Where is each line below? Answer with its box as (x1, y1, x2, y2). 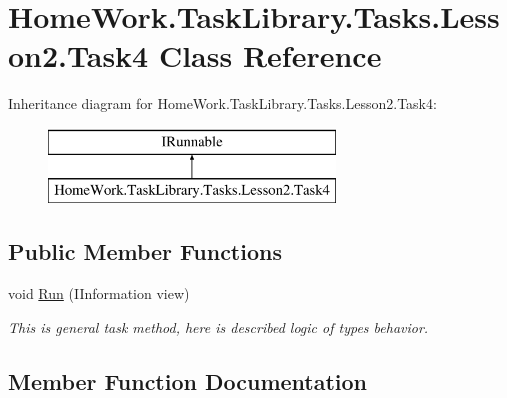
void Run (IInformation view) (8, 283, 190, 304)
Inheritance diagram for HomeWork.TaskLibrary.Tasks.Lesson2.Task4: (8, 93, 437, 114)
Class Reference (158, 35, 382, 76)
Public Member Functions (8, 236, 282, 267)
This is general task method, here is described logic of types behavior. (8, 316, 429, 337)
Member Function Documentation (8, 365, 368, 396)
